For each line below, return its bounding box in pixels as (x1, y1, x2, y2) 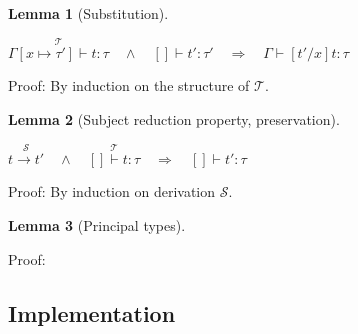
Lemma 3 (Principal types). (8, 215, 186, 235)
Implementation (8, 297, 176, 328)
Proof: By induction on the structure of (8, 75, 250, 96)
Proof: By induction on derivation (8, 181, 216, 202)
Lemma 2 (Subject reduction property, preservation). (8, 109, 340, 129)
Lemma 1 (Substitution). (8, 3, 169, 23)
